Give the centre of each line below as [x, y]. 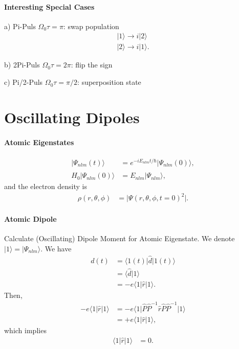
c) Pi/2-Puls [24, 82]
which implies [25, 330]
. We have [56, 248]
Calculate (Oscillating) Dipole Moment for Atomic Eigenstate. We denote [119, 238]
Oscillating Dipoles [72, 117]
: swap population [91, 26]
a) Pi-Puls [20, 26]
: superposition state [109, 82]
